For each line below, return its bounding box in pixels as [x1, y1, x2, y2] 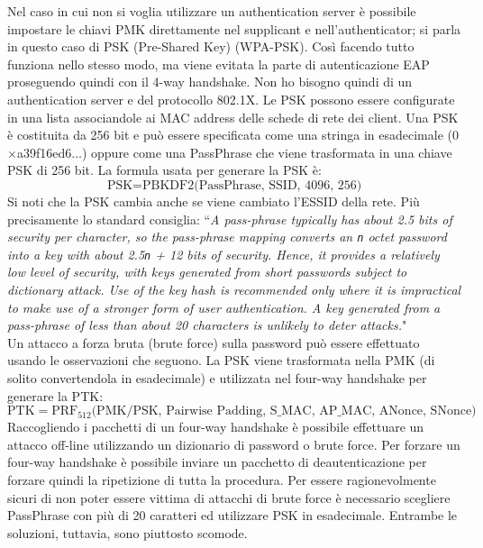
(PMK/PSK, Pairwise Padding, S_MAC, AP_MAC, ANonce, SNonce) [91, 405, 477, 418]
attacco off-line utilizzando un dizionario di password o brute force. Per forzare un [7, 434, 460, 453]
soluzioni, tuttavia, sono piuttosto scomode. [7, 523, 248, 542]
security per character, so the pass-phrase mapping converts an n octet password [7, 227, 447, 246]
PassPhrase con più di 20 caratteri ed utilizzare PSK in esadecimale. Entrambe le [7, 506, 458, 525]
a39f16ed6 [16, 142, 72, 161]
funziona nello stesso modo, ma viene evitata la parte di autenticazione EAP [7, 54, 430, 73]
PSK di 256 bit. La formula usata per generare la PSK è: [7, 160, 322, 179]
